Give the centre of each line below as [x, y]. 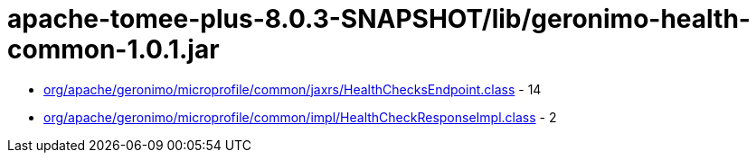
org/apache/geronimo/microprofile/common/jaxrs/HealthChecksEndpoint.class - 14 [293, 89]
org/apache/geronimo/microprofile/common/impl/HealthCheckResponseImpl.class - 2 [300, 117]
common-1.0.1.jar [113, 49]
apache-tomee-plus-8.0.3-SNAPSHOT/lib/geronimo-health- [379, 19]
